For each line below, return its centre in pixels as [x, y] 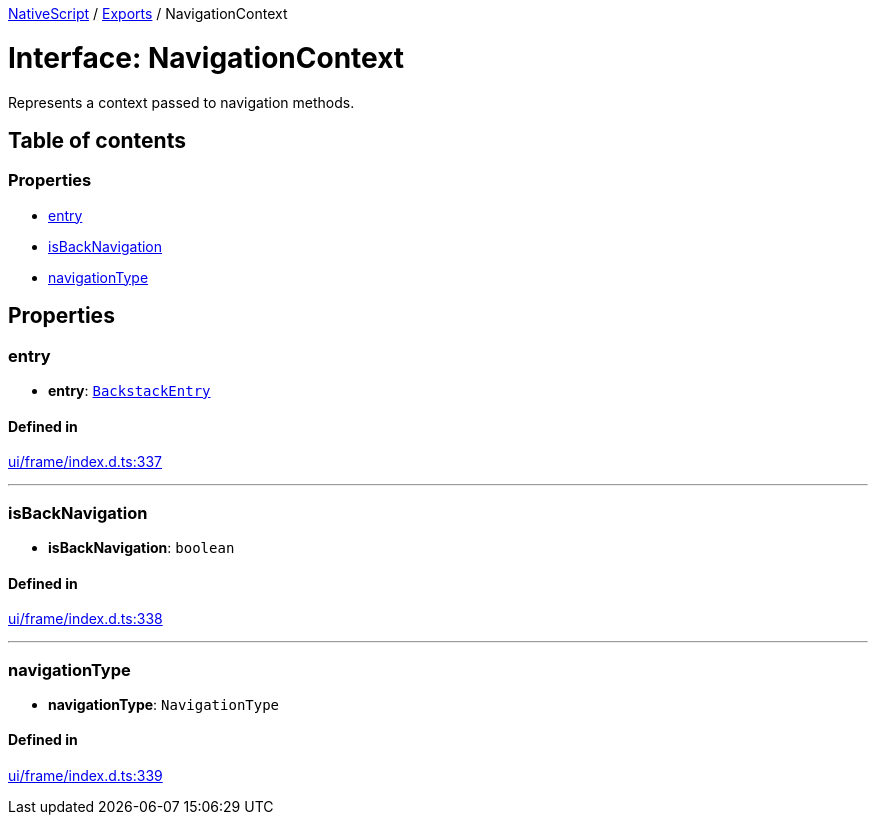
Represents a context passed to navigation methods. [181, 102]
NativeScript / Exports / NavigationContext [148, 13]
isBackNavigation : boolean [141, 547]
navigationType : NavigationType [164, 704]
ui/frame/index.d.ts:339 [85, 776]
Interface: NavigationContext [206, 57]
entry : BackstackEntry [129, 390]
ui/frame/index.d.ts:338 [85, 619]
